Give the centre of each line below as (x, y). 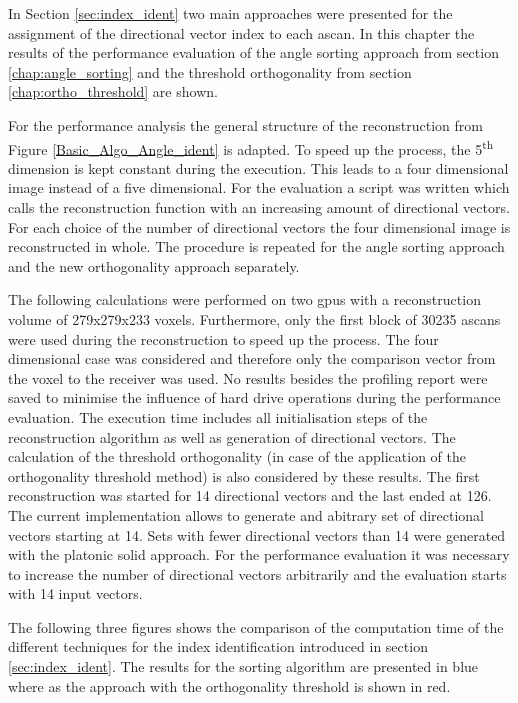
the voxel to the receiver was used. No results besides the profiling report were (248, 377)
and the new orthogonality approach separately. (154, 265)
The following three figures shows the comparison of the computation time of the (256, 626)
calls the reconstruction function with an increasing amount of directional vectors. (259, 207)
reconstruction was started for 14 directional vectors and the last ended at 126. (250, 495)
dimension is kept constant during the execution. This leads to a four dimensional (258, 167)
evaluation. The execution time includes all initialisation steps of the (218, 416)
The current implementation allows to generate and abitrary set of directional (246, 514)
